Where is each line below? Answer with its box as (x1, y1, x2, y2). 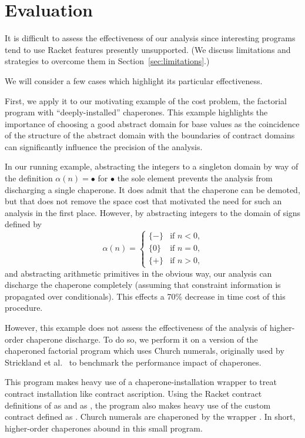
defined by (5, 218, 42, 230)
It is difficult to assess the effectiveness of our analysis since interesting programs (5, 32, 296, 44)
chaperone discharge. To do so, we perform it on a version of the (26, 333, 258, 345)
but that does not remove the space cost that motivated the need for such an (5, 195, 282, 207)
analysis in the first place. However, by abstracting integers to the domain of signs (5, 206, 301, 218)
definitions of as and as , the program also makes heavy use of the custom (5, 399, 271, 411)
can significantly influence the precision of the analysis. (5, 140, 203, 152)
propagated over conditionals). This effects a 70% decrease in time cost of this (5, 290, 286, 302)
